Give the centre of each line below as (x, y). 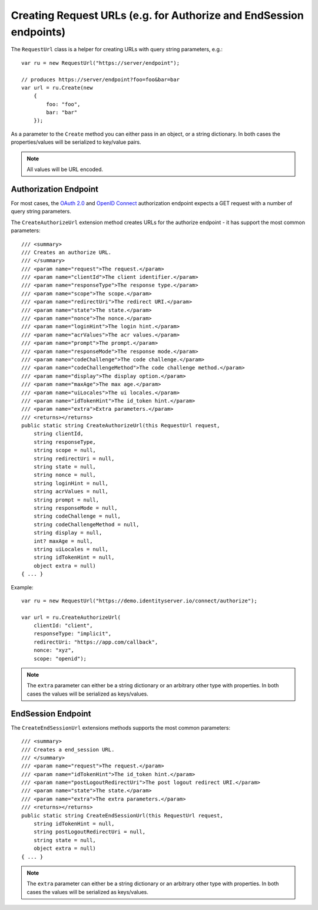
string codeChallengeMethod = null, (86, 524)
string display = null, (68, 533)
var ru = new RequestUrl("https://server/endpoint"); (100, 63)
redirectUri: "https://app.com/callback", (96, 642)
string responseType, (65, 442)
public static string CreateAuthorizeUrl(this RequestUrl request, (121, 426)
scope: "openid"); (60, 658)
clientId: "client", (63, 626)
